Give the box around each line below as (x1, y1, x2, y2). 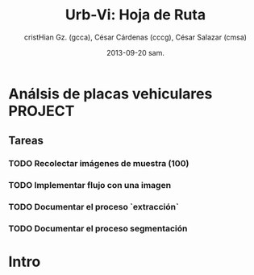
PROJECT (8, 102, 75, 120)
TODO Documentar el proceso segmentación (8, 223, 188, 235)
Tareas (8, 134, 44, 148)
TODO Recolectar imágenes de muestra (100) (8, 158, 189, 169)
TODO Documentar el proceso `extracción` (8, 202, 179, 213)
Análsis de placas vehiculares (8, 85, 213, 102)
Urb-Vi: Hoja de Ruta (65, 6, 206, 24)
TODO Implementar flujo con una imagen (8, 180, 172, 191)
